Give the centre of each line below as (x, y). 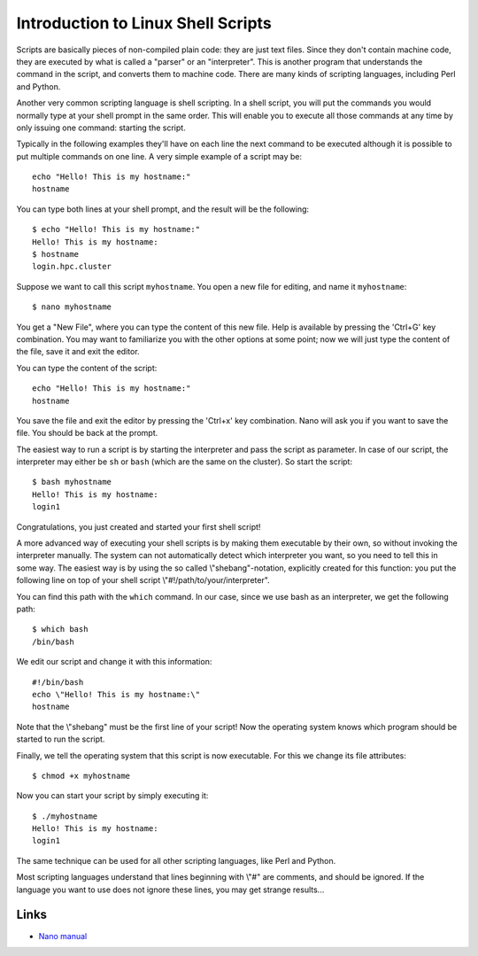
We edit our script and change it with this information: (114, 662)
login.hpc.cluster (72, 267)
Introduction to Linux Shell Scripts (144, 23)
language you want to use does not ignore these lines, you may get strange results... (170, 890)
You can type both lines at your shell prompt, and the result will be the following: (163, 209)
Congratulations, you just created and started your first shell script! (139, 526)
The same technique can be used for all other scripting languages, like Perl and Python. (176, 860)
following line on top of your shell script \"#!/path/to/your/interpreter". (143, 580)
